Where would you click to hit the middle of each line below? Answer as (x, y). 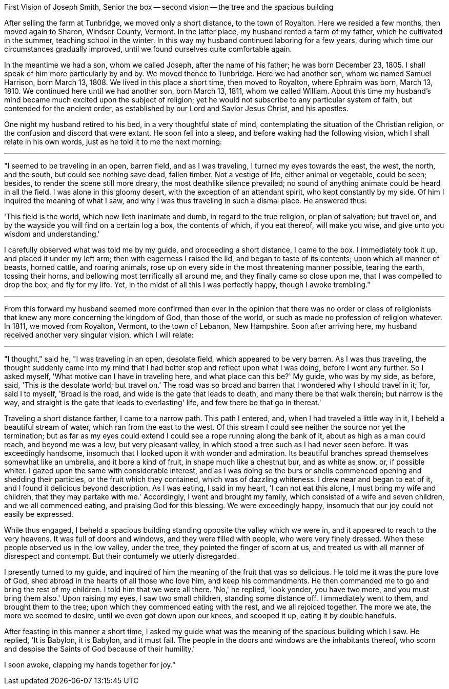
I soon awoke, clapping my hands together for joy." (90, 665)
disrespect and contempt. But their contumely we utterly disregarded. (122, 556)
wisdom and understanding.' (52, 234)
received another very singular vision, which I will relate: (99, 335)
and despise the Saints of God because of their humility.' (100, 649)
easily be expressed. (39, 514)
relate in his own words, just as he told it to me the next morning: (113, 142)
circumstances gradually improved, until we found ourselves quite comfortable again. (148, 49)
